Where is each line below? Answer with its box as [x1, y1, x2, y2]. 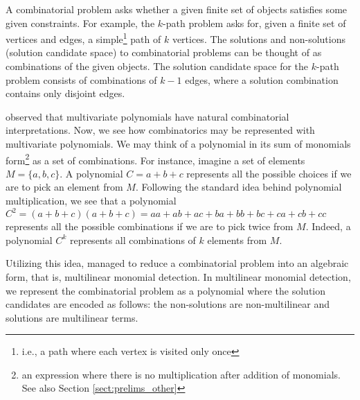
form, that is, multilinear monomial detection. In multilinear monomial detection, [6, 269, 351, 284]
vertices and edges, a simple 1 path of [6, 30, 161, 46]
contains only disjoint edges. [6, 86, 125, 101]
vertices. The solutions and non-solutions [172, 31, 345, 46]
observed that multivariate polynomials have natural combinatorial [6, 109, 289, 123]
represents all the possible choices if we [186, 166, 352, 180]
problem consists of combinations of [6, 72, 157, 87]
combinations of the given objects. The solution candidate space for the [6, 59, 309, 73]
